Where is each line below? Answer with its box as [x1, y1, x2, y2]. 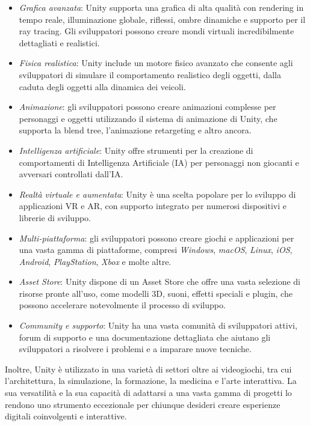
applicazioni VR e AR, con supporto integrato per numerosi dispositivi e [19, 199, 287, 212]
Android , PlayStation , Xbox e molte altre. [19, 255, 172, 267]
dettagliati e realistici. [19, 36, 100, 49]
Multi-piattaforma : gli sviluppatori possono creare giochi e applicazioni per [19, 231, 294, 244]
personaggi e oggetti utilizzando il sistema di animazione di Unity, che [19, 112, 277, 124]
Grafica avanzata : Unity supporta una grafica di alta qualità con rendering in [19, 1, 304, 13]
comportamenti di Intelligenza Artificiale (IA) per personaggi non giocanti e [19, 156, 299, 168]
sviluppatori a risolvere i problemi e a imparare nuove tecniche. [19, 342, 252, 355]
